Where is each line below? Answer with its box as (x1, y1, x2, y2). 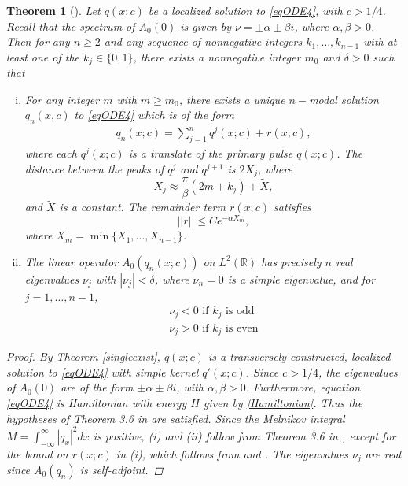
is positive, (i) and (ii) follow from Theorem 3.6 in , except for (93, 427, 396, 443)
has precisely (261, 253, 322, 269)
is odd (225, 306, 255, 317)
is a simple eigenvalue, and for (227, 270, 376, 287)
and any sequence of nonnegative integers (104, 33, 303, 50)
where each (24, 145, 77, 161)
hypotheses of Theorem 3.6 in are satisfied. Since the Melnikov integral (6, 410, 345, 426)
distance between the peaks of (24, 160, 164, 176)
